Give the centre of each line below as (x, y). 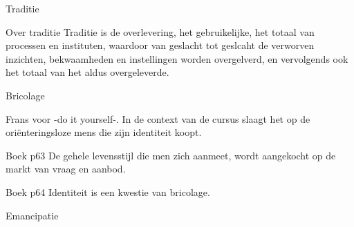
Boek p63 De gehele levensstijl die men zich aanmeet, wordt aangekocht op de (171, 155)
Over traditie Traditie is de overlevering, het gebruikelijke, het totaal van (160, 31)
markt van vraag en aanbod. (66, 169)
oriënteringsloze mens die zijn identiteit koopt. (104, 132)
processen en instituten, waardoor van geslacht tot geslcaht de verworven (160, 45)
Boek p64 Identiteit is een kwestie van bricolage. (108, 191)
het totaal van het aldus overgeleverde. (87, 72)
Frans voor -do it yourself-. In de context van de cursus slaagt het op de (158, 118)
